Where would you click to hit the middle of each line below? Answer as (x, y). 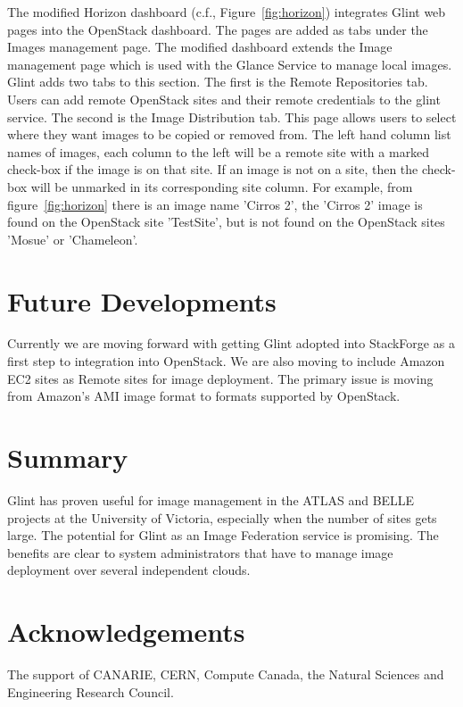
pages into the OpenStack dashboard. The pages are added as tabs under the (218, 29)
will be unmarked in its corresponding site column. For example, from (222, 186)
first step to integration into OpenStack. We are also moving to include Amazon (226, 361)
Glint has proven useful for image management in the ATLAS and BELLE (211, 499)
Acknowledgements (126, 632)
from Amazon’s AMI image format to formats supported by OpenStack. (204, 396)
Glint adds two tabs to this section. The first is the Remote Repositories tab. (218, 82)
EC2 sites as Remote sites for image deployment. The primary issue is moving (220, 378)
